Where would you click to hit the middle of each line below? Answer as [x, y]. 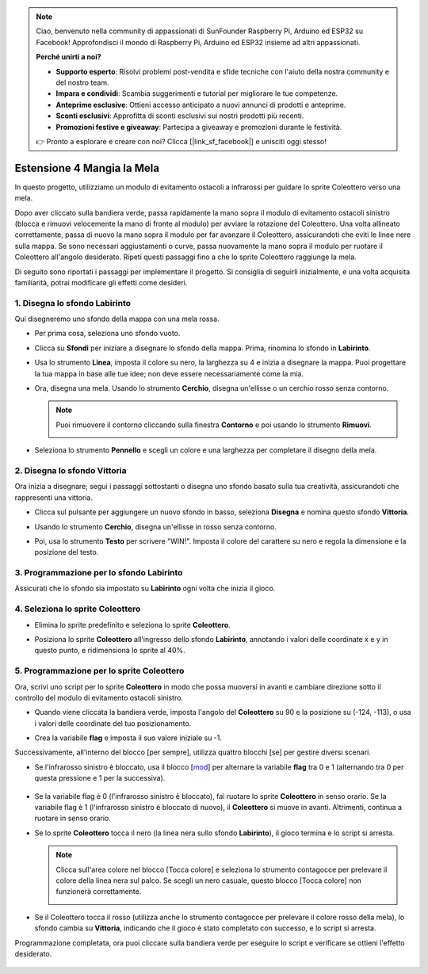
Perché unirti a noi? [69, 57]
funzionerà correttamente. [99, 892]
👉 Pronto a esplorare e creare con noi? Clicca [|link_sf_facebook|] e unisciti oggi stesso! [181, 141]
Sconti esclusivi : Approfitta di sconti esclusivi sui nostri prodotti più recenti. [180, 116]
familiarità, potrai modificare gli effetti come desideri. [101, 282]
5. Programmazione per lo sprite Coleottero [99, 671]
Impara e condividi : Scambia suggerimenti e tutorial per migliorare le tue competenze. [197, 94]
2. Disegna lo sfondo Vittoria [71, 470]
